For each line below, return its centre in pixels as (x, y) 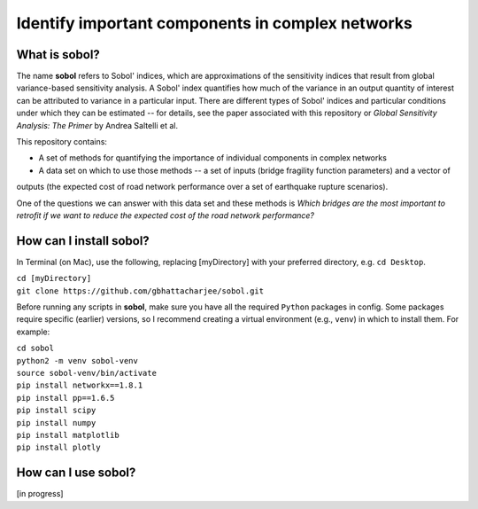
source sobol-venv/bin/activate (86, 373)
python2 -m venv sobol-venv (77, 360)
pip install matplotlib (68, 435)
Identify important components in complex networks (215, 23)
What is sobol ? (58, 55)
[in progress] (40, 494)
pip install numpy (56, 423)
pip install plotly (58, 447)
